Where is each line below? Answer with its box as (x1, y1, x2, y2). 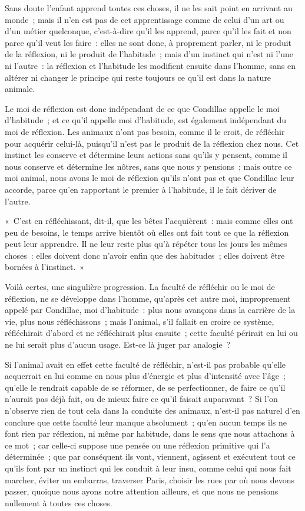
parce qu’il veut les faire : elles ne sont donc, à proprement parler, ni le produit (5, 36, 292, 48)
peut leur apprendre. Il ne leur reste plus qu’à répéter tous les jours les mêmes (5, 238, 287, 250)
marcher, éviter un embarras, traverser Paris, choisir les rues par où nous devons (5, 473, 295, 486)
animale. (5, 83, 35, 95)
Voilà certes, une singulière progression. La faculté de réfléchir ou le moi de (5, 281, 275, 293)
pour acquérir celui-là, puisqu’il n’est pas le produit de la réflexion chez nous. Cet (5, 137, 299, 149)
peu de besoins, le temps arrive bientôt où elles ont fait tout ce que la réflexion (5, 226, 289, 238)
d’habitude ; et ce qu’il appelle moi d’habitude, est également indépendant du (5, 114, 287, 126)
